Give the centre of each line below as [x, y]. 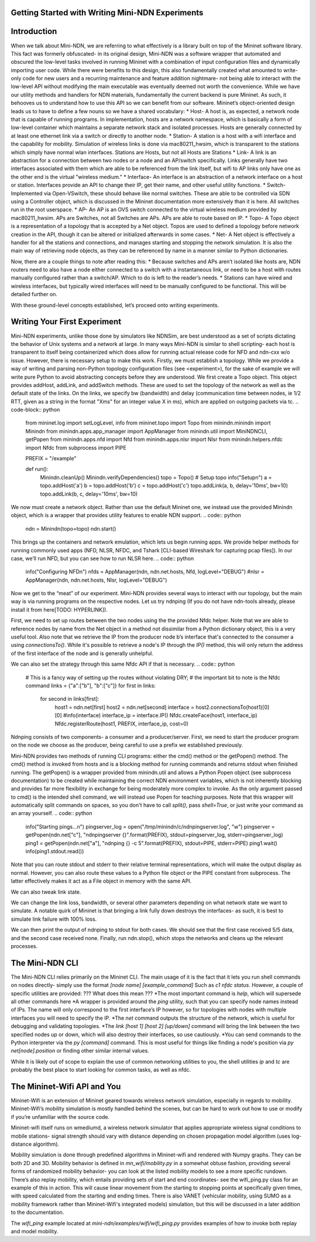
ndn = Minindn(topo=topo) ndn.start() [71, 528]
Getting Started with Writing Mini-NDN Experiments [107, 13]
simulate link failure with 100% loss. [54, 919]
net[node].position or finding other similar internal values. [80, 1051]
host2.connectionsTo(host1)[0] [232, 707]
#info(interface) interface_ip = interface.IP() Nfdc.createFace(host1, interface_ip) [160, 715]
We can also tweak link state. [46, 892]
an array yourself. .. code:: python [52, 813]
